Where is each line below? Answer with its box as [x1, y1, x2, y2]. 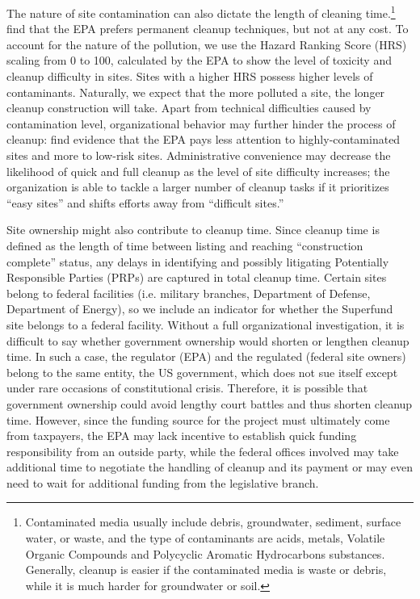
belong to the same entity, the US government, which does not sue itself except [6, 363, 398, 380]
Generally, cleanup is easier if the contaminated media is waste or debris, [25, 561, 387, 578]
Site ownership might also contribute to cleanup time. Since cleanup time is [6, 221, 380, 238]
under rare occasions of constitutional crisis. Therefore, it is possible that [6, 379, 368, 396]
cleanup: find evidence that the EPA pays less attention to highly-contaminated [6, 131, 401, 148]
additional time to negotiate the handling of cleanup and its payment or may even [6, 459, 413, 475]
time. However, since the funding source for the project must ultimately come [6, 411, 390, 428]
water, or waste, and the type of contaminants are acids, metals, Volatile [25, 530, 385, 547]
